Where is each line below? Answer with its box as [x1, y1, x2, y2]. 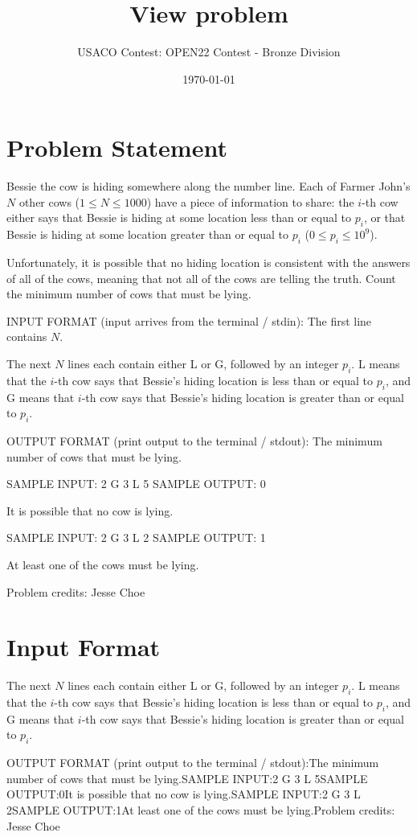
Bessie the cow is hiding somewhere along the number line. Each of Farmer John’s [6, 178, 411, 195]
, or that [363, 209, 406, 226]
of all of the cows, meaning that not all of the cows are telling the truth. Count [6, 269, 396, 286]
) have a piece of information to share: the [146, 193, 354, 210]
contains [6, 328, 47, 345]
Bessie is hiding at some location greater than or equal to [6, 226, 288, 243]
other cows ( [18, 193, 80, 210]
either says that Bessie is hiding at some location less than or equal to [6, 209, 352, 226]
